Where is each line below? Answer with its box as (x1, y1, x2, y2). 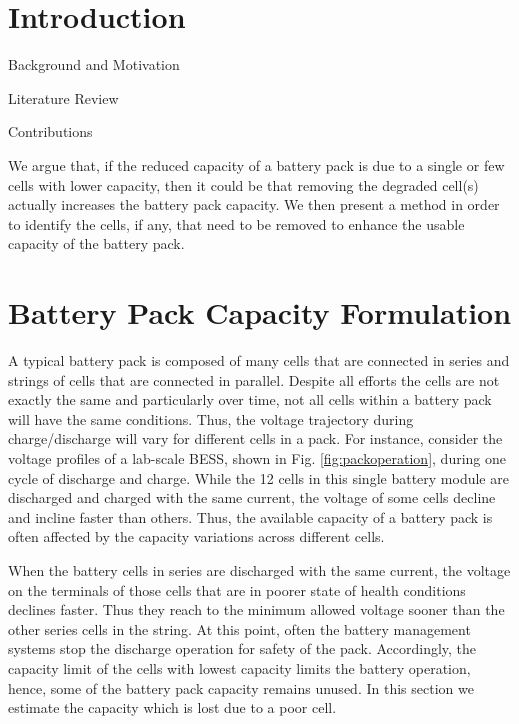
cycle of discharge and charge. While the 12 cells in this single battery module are (8, 467, 509, 488)
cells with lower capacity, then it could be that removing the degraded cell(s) (8, 174, 479, 195)
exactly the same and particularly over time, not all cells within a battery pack (8, 389, 492, 410)
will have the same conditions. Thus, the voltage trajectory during (8, 408, 414, 429)
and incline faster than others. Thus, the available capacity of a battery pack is (8, 506, 493, 527)
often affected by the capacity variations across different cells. (8, 526, 385, 547)
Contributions (8, 121, 93, 142)
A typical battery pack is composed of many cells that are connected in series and (8, 350, 510, 370)
